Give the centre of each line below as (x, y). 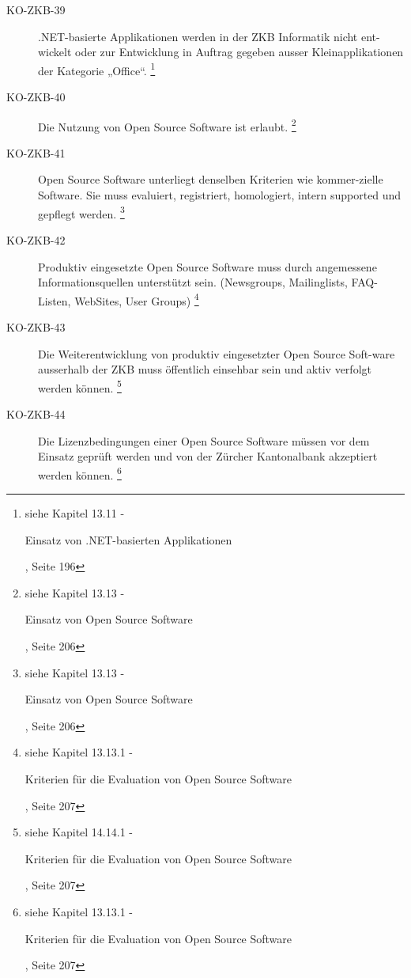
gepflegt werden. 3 (81, 212)
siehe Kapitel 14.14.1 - (79, 832)
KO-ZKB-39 (36, 9)
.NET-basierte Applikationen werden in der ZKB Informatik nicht (198, 36)
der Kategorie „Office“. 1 (97, 69)
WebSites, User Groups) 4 (137, 299)
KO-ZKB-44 (36, 413)
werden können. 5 (80, 386)
